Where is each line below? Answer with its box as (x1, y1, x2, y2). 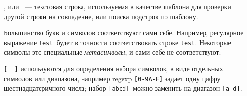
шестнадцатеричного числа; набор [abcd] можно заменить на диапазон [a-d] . (4, 83, 242, 93)
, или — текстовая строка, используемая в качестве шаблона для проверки (4, 1, 231, 11)
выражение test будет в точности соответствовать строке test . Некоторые (4, 37, 231, 47)
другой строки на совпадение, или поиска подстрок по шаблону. (4, 11, 198, 21)
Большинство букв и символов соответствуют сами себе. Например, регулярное (4, 28, 244, 38)
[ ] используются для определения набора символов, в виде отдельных (4, 64, 223, 74)
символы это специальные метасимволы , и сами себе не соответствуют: (4, 47, 221, 57)
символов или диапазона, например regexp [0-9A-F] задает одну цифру (4, 73, 221, 83)
